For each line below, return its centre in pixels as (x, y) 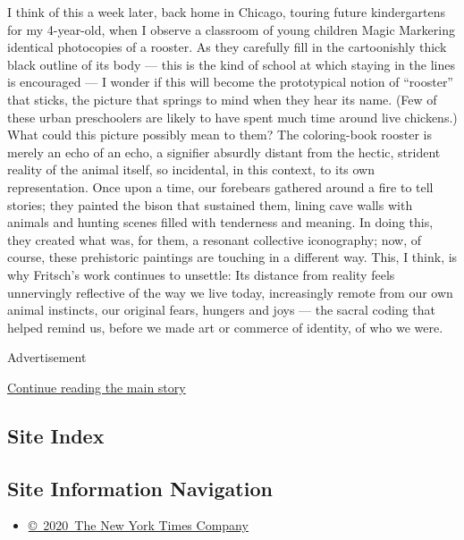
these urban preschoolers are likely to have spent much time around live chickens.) (232, 117)
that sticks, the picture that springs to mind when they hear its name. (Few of (222, 99)
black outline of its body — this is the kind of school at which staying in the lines (231, 64)
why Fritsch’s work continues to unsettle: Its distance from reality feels (201, 274)
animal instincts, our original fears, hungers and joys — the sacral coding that (222, 310)
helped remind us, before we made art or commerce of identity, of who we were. (225, 327)
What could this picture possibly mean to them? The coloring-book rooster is (219, 135)
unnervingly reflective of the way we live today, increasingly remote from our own (230, 292)
